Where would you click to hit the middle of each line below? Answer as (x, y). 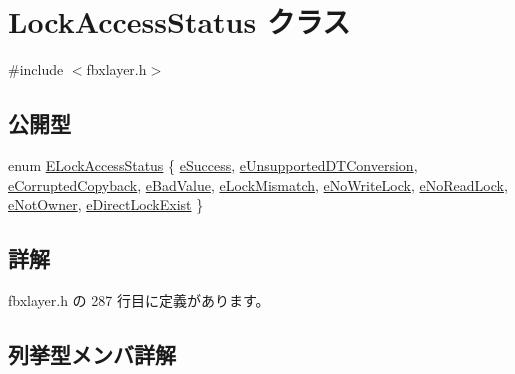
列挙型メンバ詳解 (92, 353)
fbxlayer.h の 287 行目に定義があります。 (139, 299)
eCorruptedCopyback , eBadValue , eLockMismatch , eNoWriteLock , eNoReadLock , (258, 184)
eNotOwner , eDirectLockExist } (106, 204)
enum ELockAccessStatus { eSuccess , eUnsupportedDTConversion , (213, 164)
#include (36, 69)
